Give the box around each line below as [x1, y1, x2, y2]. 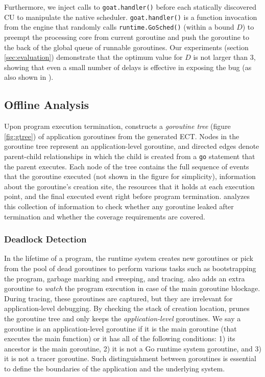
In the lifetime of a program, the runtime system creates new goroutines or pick [4, 253, 253, 263]
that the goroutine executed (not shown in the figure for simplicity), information [4, 171, 256, 182]
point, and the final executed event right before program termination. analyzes [4, 191, 250, 202]
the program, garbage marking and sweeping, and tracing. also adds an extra [4, 273, 245, 283]
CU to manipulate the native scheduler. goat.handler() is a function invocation [4, 11, 257, 22]
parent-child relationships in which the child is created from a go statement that [4, 150, 255, 161]
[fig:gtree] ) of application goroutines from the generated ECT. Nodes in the [4, 130, 239, 141]
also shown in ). [4, 72, 54, 82]
